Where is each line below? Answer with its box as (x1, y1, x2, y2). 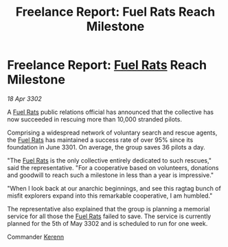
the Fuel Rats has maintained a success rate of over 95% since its (7, 135, 194, 144)
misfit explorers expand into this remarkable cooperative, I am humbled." (7, 191, 213, 200)
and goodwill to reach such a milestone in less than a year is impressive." (7, 171, 214, 179)
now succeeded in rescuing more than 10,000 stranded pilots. (7, 115, 182, 123)
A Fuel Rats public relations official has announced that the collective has (7, 108, 214, 116)
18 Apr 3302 (7, 94, 43, 103)
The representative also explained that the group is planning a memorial (7, 204, 211, 213)
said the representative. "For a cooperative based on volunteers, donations (7, 163, 219, 172)
